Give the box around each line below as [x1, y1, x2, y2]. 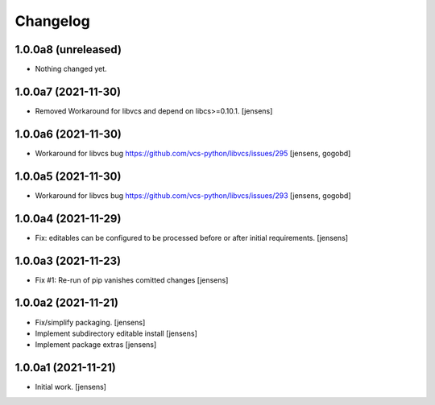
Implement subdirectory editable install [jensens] [35, 329, 197, 338]
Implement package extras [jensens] [35, 340, 157, 349]
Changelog [14, 12, 90, 30]
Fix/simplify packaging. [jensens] [35, 317, 146, 327]
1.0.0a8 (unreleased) [14, 43, 122, 56]
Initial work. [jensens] [35, 382, 106, 392]
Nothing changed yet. [35, 64, 108, 74]
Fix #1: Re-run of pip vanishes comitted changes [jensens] [35, 275, 229, 285]
